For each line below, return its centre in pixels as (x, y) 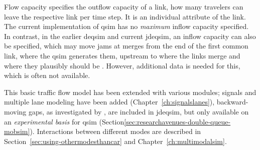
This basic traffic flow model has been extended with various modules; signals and (130, 92)
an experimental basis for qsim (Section (64, 121)
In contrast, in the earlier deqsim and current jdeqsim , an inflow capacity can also (130, 36)
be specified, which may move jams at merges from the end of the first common (126, 46)
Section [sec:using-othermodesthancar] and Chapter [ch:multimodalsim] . (115, 141)
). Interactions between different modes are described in (115, 131)
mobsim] (17, 131)
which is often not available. (47, 75)
